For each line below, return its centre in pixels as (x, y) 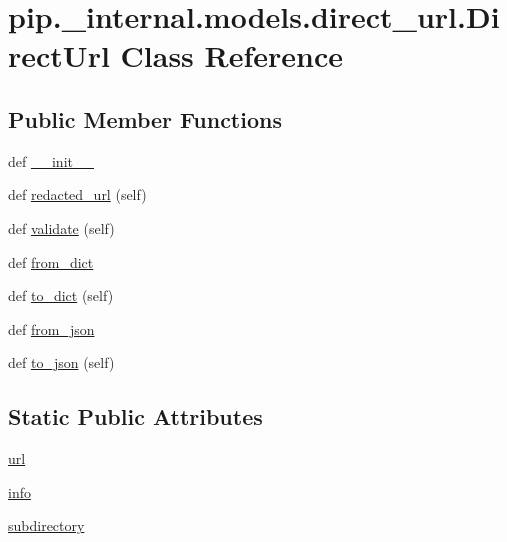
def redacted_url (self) (77, 194)
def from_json (51, 328)
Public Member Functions (145, 118)
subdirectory (46, 525)
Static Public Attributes (135, 416)
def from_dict (51, 261)
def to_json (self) (61, 362)
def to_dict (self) (61, 295)
